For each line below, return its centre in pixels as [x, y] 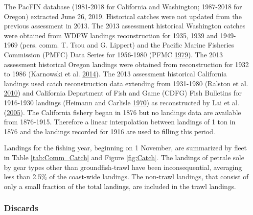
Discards [21, 208]
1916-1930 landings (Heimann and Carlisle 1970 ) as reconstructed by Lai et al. [122, 102]
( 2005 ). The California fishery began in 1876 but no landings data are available [123, 112]
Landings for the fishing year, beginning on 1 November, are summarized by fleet [126, 148]
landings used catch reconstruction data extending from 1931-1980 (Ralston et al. [126, 83]
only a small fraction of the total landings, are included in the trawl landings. [120, 186]
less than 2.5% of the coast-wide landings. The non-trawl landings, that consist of [126, 177]
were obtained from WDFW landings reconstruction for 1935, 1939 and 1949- [120, 35]
